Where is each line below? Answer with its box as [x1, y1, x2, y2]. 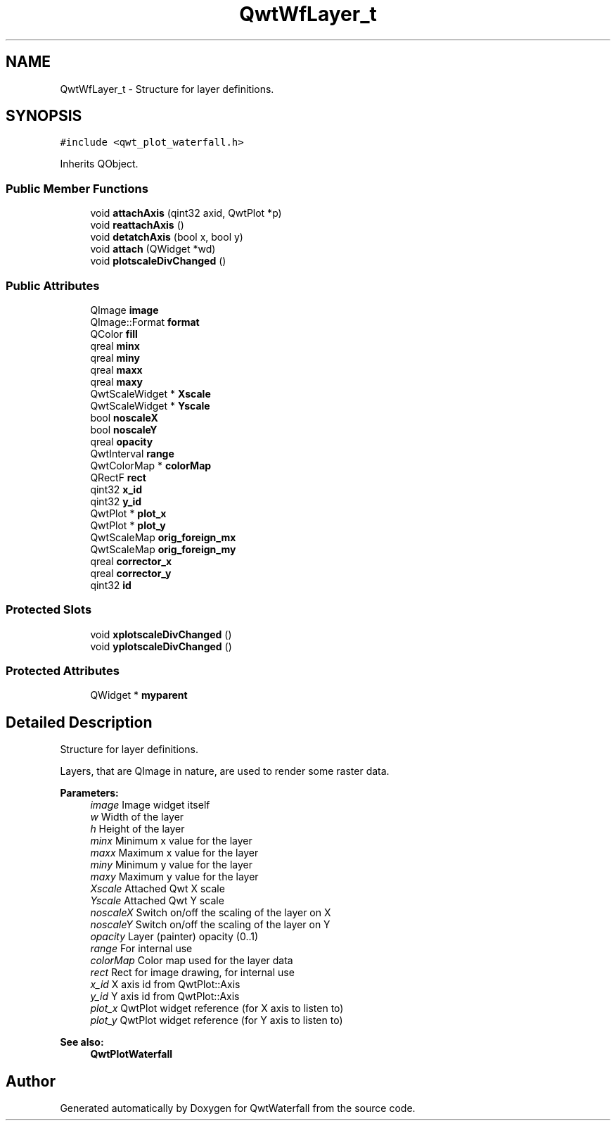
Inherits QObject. [60, 158, 139, 170]
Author [6, 1072, 56, 1090]
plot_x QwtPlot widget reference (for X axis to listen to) [90, 1002, 344, 1015]
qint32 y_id [90, 495, 142, 507]
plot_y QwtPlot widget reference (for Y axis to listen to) [90, 1014, 343, 1027]
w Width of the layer [90, 811, 184, 823]
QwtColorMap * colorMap [90, 459, 212, 472]
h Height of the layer [90, 823, 185, 835]
